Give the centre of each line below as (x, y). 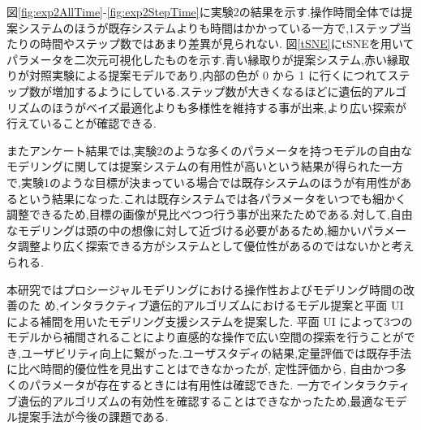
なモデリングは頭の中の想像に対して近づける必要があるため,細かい (184, 230)
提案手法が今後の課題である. (93, 417)
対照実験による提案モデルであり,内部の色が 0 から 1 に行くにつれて (208, 75)
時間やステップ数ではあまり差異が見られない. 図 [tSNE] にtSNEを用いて (227, 43)
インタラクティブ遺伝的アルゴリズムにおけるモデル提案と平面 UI (231, 305)
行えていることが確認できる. (82, 123)
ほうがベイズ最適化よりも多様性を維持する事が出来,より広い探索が (229, 107)
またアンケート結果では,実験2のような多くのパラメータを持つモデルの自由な (209, 150)
